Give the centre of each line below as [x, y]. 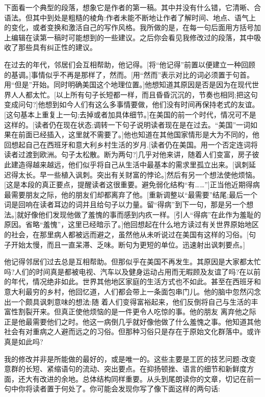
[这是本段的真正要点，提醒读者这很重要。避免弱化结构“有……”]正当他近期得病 [132, 184]
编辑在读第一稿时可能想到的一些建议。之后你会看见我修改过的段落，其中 [132, 37]
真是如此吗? [24, 341]
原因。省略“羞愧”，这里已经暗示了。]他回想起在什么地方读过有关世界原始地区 [132, 224]
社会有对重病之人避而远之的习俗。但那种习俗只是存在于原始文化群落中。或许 [132, 331]
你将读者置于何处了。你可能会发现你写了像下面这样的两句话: [119, 389]
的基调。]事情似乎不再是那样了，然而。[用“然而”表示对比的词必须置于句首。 [129, 74]
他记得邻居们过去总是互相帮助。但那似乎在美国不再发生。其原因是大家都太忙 [132, 262]
